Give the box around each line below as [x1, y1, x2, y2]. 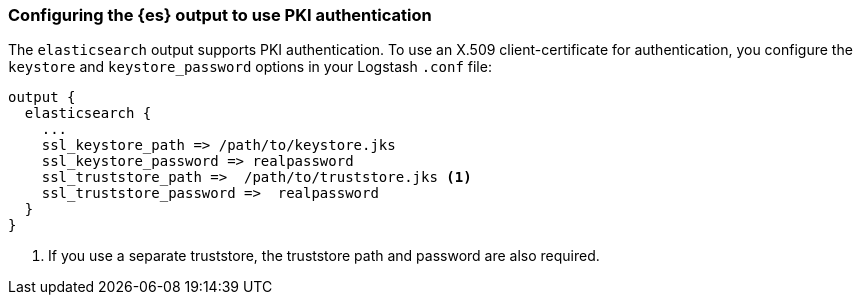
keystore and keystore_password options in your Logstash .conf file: [8, 58, 492, 76]
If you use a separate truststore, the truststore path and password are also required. [48, 247, 600, 265]
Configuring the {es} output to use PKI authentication [8, 5, 432, 25]
